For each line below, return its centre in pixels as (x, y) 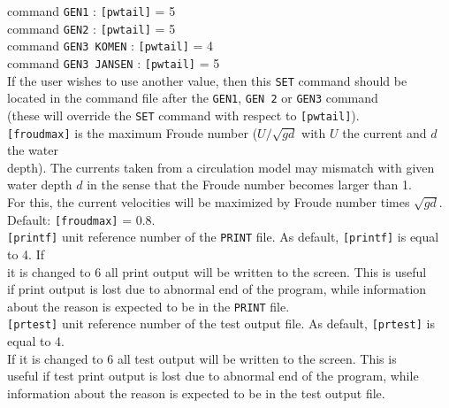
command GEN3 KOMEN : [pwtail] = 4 (110, 46)
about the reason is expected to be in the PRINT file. (148, 306)
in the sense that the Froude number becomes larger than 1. (249, 185)
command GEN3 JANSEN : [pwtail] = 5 (114, 62)
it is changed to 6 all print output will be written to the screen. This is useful (217, 271)
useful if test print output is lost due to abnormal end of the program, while (213, 376)
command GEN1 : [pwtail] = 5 (91, 11)
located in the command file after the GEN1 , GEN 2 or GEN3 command (193, 98)
